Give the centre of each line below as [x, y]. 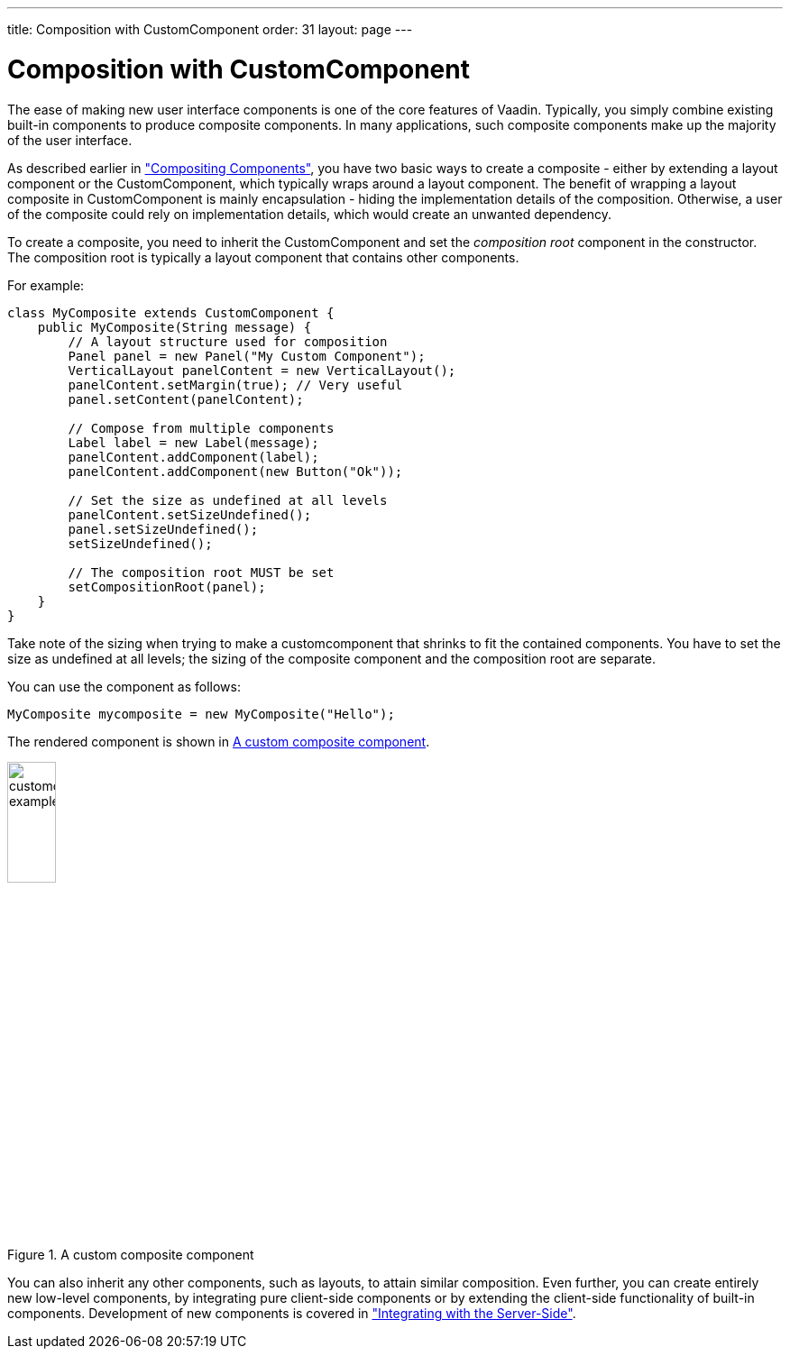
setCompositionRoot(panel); [167, 586]
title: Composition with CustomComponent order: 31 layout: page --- [210, 29]
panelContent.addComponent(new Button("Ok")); [235, 471]
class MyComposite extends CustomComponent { [171, 312]
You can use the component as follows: [124, 686]
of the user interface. [70, 140]
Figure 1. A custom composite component [131, 1254]
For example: [46, 285]
